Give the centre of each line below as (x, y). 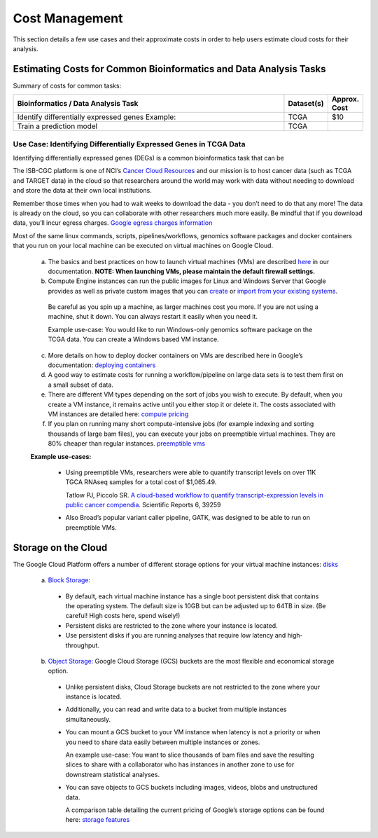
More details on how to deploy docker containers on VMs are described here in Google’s (176, 355)
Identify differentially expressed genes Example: (97, 117)
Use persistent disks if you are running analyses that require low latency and (176, 636)
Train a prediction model (57, 126)
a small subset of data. (80, 385)
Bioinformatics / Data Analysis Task (78, 104)
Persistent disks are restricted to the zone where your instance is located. (171, 625)
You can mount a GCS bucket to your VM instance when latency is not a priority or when (193, 732)
